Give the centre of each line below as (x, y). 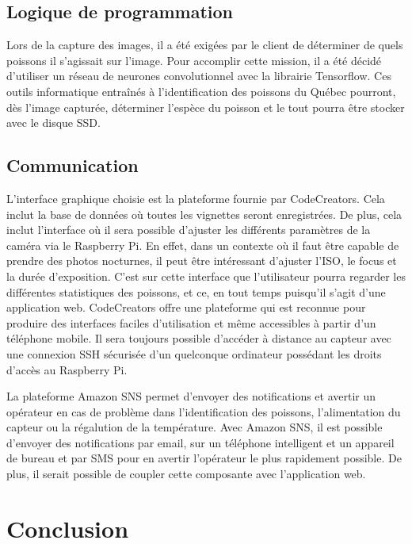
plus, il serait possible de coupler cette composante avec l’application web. (186, 474)
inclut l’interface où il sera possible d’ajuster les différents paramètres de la (189, 230)
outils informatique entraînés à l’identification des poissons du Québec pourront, (201, 91)
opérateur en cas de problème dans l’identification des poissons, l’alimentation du (204, 411)
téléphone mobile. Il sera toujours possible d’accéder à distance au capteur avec (199, 338)
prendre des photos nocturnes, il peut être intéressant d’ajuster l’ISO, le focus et (202, 261)
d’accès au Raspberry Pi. (67, 369)
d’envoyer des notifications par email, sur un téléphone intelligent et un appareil (200, 442)
